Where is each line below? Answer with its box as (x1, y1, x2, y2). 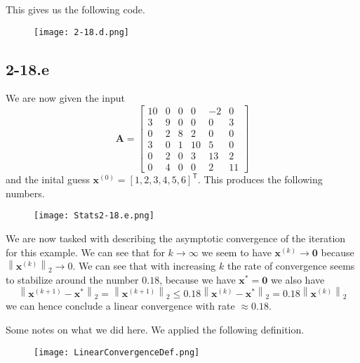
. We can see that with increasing (72, 258, 216, 273)
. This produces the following (197, 172, 323, 187)
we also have (270, 272, 325, 286)
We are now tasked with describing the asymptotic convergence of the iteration (6, 231, 346, 246)
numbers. (6, 185, 45, 200)
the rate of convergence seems (227, 258, 355, 273)
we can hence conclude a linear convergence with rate (6, 298, 235, 313)
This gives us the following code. (6, 2, 145, 16)
